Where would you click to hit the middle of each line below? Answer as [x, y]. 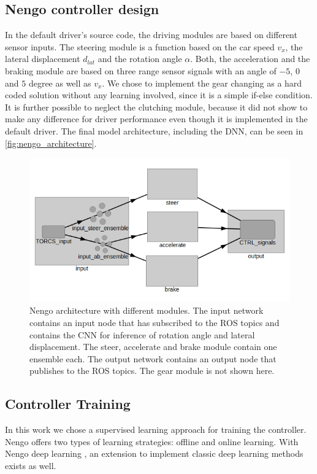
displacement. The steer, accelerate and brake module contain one [153, 347]
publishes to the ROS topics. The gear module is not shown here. [152, 371]
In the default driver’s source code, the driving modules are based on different [151, 35]
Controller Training [68, 404]
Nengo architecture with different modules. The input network [147, 310]
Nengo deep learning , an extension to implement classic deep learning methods [154, 453]
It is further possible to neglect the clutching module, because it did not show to [156, 107]
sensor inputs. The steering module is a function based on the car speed [140, 46]
